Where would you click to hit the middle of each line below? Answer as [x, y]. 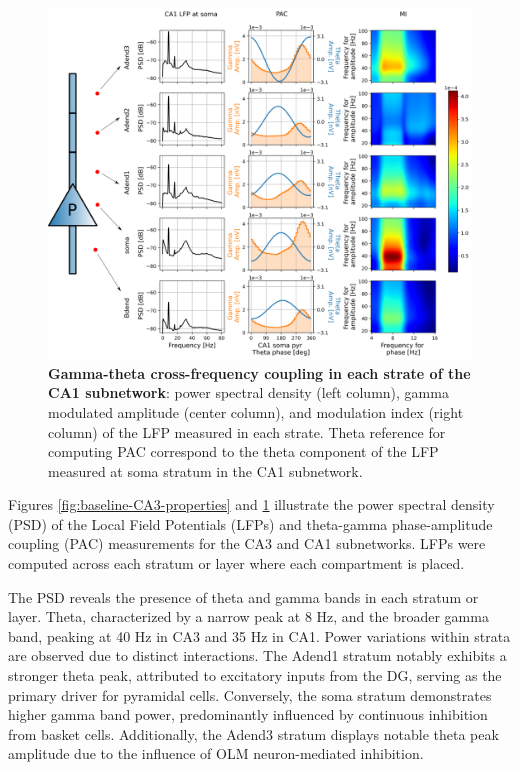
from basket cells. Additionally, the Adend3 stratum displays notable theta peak [253, 733]
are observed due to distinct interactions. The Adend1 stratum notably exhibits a [257, 655]
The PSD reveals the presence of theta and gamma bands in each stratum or [243, 596]
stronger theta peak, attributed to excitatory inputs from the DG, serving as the [255, 675]
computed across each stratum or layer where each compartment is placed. [236, 563]
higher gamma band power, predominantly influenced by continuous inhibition [248, 714]
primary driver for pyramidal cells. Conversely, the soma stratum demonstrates [250, 694]
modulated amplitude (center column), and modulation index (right [256, 411]
